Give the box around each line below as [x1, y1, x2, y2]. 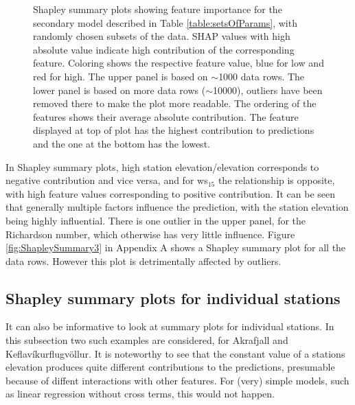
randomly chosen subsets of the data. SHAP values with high [33, 29, 290, 43]
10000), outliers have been [212, 82, 323, 97]
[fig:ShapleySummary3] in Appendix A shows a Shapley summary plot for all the [5, 240, 346, 255]
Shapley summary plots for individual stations [5, 287, 341, 308]
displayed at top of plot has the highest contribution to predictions [33, 123, 314, 137]
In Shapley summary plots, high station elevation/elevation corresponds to [5, 159, 319, 174]
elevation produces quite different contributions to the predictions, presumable [5, 360, 335, 374]
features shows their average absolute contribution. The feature [33, 109, 299, 124]
